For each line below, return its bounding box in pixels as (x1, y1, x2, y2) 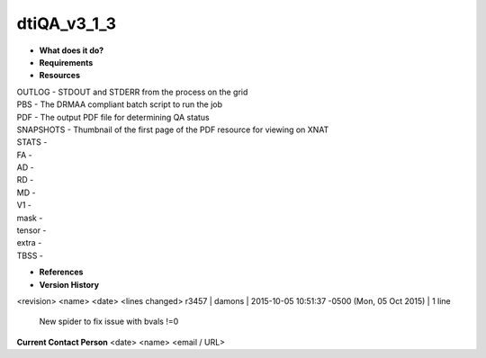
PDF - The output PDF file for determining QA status (16, 112, 211, 122)
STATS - (16, 137, 48, 148)
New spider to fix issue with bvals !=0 (39, 316, 179, 327)
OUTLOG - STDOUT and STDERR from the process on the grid (16, 86, 248, 97)
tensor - (16, 225, 47, 236)
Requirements (39, 57, 94, 67)
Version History (39, 279, 99, 290)
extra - (16, 237, 42, 248)
